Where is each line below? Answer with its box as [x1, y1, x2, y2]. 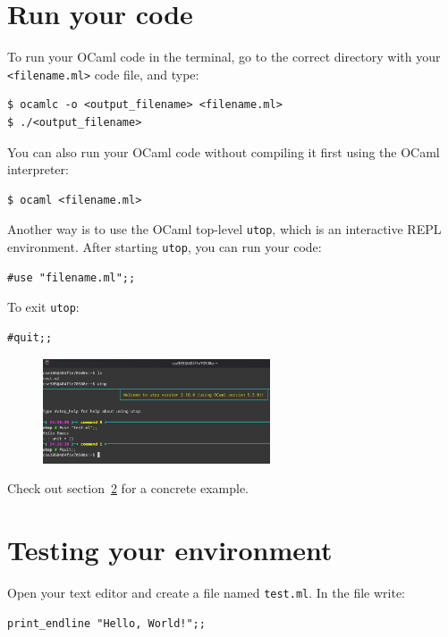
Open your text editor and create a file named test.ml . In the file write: [7, 583, 406, 602]
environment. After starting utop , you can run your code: [7, 238, 322, 256]
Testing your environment [7, 532, 333, 568]
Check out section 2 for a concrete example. [7, 479, 249, 498]
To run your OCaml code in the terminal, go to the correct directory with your [7, 47, 441, 66]
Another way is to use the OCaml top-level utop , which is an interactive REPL [7, 220, 442, 239]
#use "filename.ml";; [7, 271, 136, 284]
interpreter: [7, 160, 69, 179]
